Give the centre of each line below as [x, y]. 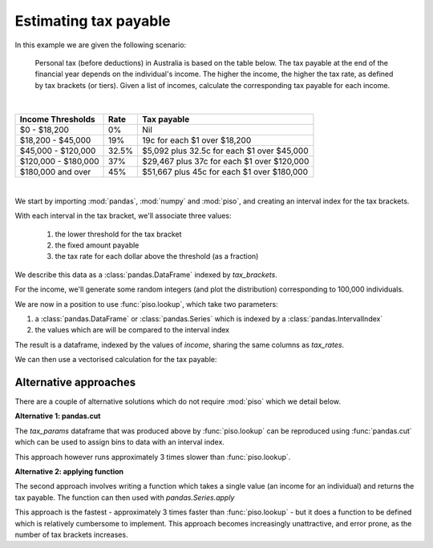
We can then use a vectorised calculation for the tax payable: [116, 360]
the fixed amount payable [97, 245]
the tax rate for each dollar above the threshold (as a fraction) [157, 256]
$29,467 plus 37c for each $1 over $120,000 [225, 161]
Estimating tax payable [93, 21]
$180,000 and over [55, 171]
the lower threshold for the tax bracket [118, 234]
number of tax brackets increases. [71, 534]
